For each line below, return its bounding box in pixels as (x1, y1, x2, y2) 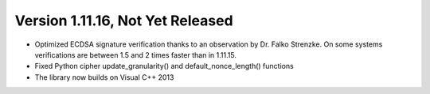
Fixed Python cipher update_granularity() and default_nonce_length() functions (34, 62, 294, 71)
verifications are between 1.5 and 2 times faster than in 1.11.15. (34, 50, 236, 59)
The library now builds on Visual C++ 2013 (34, 72, 174, 82)
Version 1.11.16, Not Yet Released (14, 12, 234, 29)
